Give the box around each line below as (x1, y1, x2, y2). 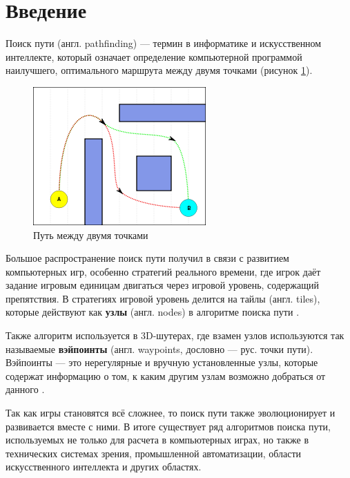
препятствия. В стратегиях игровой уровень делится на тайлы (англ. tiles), (6, 291, 320, 305)
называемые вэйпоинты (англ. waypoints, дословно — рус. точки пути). (6, 341, 313, 356)
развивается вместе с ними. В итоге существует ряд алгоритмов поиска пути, (6, 419, 331, 433)
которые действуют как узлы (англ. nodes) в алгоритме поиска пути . (6, 305, 300, 319)
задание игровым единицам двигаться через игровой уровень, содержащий (6, 278, 319, 292)
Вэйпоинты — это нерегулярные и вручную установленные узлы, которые (6, 355, 318, 370)
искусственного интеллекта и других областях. (6, 459, 202, 474)
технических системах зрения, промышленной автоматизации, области (6, 446, 302, 460)
